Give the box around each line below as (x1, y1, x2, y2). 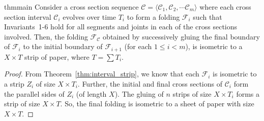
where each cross (199, 2, 251, 12)
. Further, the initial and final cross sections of (77, 78, 222, 89)
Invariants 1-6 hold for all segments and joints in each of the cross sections (4, 21, 238, 32)
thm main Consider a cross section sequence (4, 2, 139, 12)
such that (193, 11, 222, 22)
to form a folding (127, 11, 180, 22)
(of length (76, 88, 107, 99)
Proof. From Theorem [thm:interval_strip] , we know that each (4, 68, 199, 79)
